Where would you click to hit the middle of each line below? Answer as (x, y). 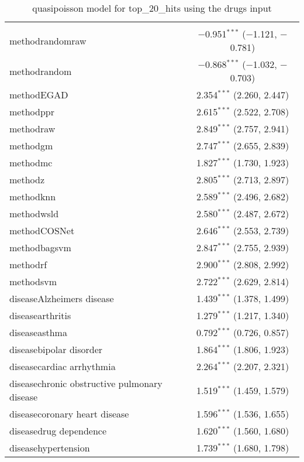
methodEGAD (39, 95)
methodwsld (34, 213)
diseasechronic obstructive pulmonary (86, 383)
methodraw (32, 129)
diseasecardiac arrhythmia (63, 366)
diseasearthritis (40, 315)
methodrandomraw (48, 40)
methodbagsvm (40, 247)
